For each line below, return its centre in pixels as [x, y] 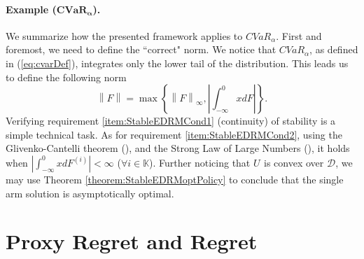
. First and [299, 35]
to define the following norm [66, 77]
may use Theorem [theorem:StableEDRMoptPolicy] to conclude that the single [175, 179]
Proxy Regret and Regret [132, 241]
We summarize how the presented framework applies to [124, 35]
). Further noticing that [200, 162]
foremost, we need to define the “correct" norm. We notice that [141, 49]
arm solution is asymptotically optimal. [90, 193]
